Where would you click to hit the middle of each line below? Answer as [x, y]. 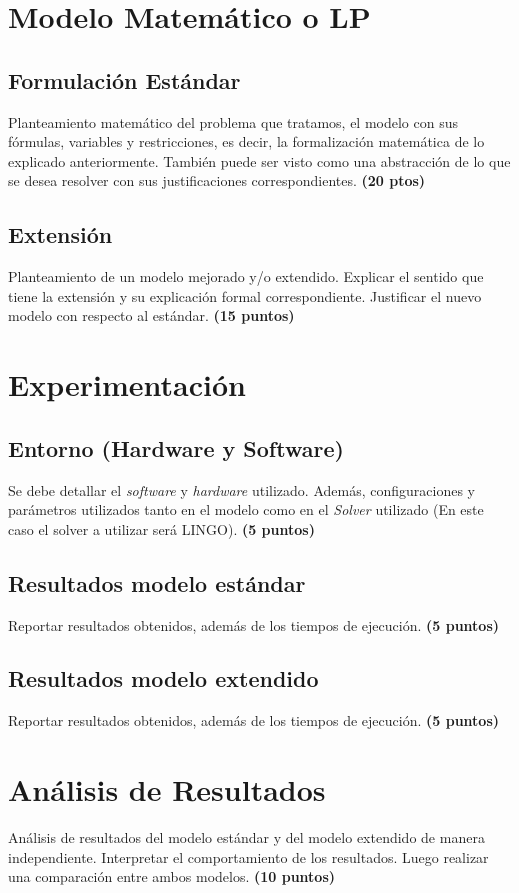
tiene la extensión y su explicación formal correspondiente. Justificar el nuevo [245, 295]
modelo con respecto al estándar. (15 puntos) [151, 315]
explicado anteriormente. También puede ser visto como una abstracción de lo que [259, 160]
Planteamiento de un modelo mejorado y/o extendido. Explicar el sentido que [246, 276]
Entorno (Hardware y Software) [176, 447]
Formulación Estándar [124, 79]
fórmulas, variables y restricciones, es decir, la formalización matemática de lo [246, 141]
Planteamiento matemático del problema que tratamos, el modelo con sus [233, 121]
